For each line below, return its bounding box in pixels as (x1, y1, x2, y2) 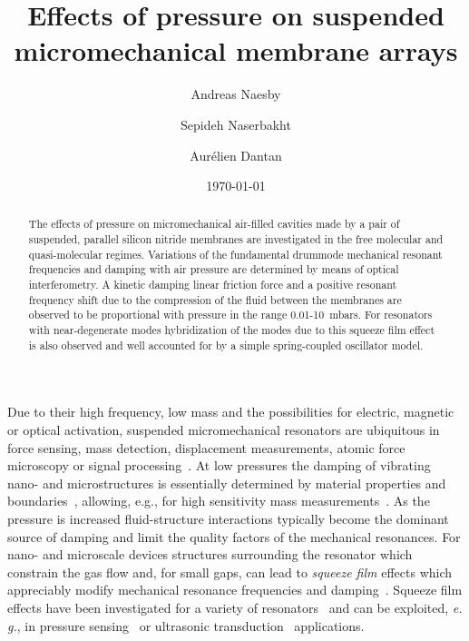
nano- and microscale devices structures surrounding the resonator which (7, 545, 413, 564)
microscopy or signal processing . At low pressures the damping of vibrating (7, 456, 431, 475)
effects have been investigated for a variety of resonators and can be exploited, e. (7, 597, 463, 616)
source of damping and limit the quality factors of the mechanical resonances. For (7, 527, 461, 546)
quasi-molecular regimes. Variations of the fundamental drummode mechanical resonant (28, 246, 443, 261)
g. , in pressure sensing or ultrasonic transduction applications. (7, 616, 365, 635)
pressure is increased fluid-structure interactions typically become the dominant (7, 508, 449, 528)
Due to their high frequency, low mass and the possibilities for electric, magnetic (7, 402, 454, 421)
